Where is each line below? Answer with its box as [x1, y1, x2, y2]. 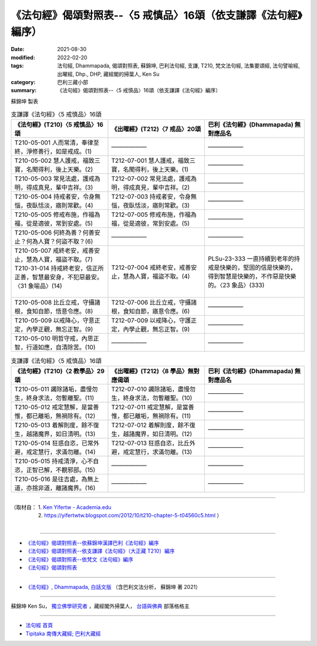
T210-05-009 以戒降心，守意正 [14, 316, 101, 324]
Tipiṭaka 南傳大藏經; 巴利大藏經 [25, 630, 101, 637]
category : [11, 78, 36, 85]
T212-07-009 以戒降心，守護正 [111, 316, 197, 324]
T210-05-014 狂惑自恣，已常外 [14, 439, 100, 447]
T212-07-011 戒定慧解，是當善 [111, 403, 194, 411]
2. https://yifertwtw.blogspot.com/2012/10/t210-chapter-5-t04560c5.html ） [38, 512, 222, 519]
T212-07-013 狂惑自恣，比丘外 [111, 439, 196, 447]
